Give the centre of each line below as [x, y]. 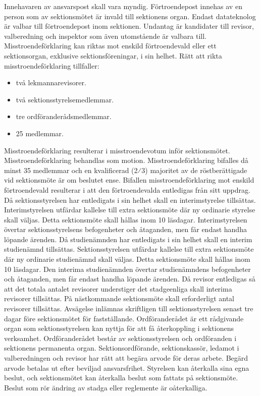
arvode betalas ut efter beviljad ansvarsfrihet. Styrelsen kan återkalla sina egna [127, 367]
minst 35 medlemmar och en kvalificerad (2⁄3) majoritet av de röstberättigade [126, 170]
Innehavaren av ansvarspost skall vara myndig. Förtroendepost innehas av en [123, 6]
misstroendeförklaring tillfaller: [52, 65]
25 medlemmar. [40, 133]
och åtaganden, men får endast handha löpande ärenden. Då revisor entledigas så [130, 279]
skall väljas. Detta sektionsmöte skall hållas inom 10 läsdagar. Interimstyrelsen [126, 219]
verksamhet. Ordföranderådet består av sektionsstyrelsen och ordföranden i [120, 338]
